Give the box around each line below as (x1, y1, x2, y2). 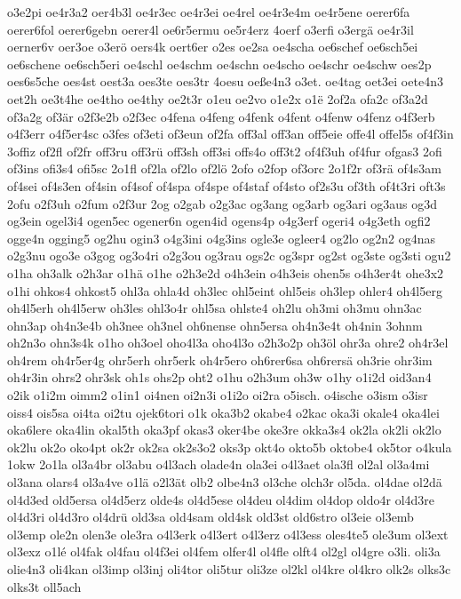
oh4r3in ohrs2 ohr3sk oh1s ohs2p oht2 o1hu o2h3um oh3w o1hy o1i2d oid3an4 (7, 368, 432, 387)
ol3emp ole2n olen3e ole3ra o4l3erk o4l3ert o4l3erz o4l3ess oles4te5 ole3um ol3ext (7, 524, 449, 543)
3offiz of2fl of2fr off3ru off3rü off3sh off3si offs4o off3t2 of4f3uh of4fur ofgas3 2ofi (7, 141, 442, 160)
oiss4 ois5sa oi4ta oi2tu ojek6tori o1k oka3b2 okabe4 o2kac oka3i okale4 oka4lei (7, 403, 440, 421)
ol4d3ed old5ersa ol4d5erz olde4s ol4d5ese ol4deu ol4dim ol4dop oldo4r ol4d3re (7, 490, 435, 508)
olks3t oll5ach (7, 577, 82, 595)
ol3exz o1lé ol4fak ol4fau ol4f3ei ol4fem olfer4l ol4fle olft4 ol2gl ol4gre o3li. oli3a (7, 542, 441, 561)
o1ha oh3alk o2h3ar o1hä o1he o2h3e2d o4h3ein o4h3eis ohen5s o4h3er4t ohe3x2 (7, 263, 444, 282)
